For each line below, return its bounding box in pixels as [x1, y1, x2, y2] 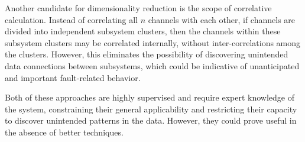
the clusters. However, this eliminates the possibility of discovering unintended [5, 48, 288, 60]
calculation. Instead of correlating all [5, 13, 138, 25]
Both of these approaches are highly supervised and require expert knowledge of [5, 91, 294, 104]
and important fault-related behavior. [5, 71, 141, 83]
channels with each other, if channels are [148, 13, 296, 25]
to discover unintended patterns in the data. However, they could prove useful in [5, 114, 297, 127]
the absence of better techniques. [5, 125, 124, 138]
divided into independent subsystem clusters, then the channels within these [5, 25, 281, 37]
